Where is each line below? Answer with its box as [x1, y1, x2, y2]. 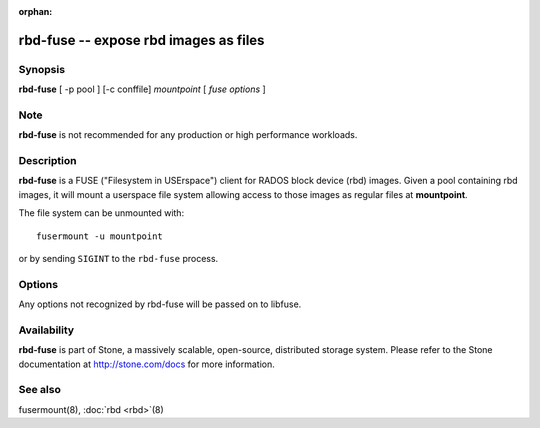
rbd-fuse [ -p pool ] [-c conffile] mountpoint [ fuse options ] [18, 83, 267, 95]
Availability [18, 323, 75, 337]
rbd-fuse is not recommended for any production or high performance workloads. [18, 129, 358, 141]
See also [18, 383, 62, 397]
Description [18, 154, 77, 168]
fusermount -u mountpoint [36, 230, 164, 242]
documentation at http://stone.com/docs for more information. [18, 358, 275, 370]
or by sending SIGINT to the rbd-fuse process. [18, 253, 219, 264]
